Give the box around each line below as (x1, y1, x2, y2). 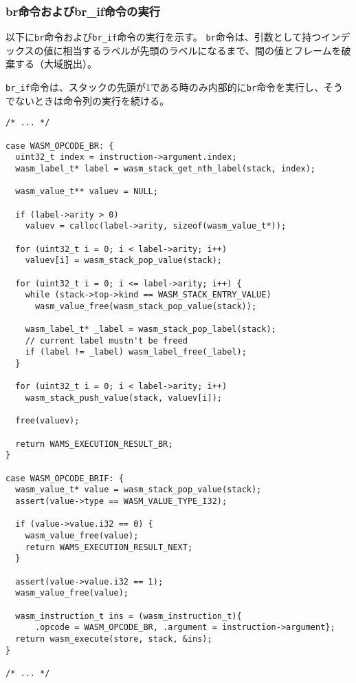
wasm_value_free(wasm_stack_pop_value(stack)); (34, 301, 257, 311)
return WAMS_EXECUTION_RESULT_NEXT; (25, 542, 193, 552)
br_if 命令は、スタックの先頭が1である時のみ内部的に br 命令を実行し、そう (5, 80, 343, 94)
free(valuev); (15, 416, 80, 426)
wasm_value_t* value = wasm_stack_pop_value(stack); (15, 485, 262, 495)
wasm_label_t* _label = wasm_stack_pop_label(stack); (25, 324, 276, 335)
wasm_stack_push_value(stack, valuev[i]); (25, 393, 222, 403)
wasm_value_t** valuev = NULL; (15, 187, 158, 197)
